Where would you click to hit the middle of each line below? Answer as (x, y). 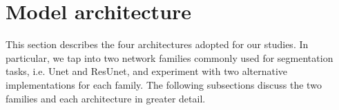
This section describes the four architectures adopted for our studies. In (157, 44)
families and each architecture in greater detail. (106, 98)
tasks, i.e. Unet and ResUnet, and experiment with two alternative (147, 71)
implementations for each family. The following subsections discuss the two (164, 84)
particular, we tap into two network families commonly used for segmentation (169, 57)
